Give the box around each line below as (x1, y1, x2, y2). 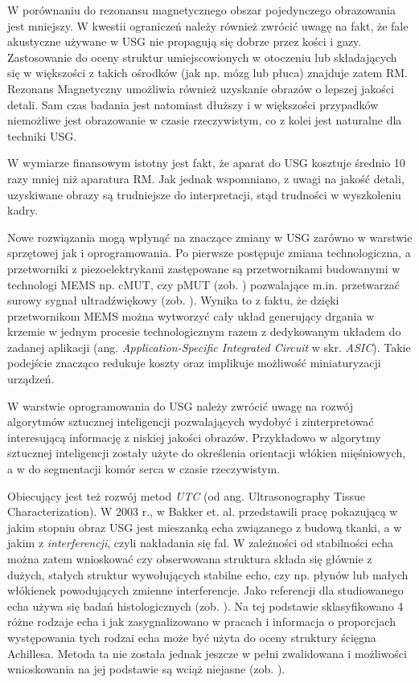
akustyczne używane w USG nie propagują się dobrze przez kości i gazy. (7, 33, 362, 50)
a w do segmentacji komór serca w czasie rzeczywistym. (7, 460, 281, 477)
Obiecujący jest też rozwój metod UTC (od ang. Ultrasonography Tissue (7, 487, 366, 504)
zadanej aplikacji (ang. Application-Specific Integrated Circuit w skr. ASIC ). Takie (7, 338, 411, 355)
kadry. (7, 202, 38, 219)
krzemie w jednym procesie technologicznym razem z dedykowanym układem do (7, 323, 401, 340)
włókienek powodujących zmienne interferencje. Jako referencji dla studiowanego (7, 582, 404, 599)
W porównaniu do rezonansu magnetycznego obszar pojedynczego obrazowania (7, 2, 396, 18)
